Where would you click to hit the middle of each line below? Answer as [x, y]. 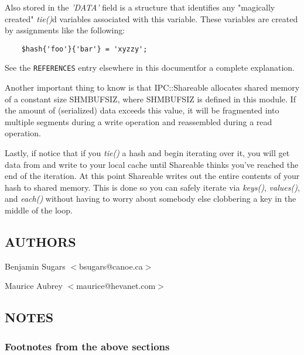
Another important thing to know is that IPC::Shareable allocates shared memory [152, 87]
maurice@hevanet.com [116, 286]
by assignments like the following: [65, 30]
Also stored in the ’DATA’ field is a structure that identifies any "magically [140, 7]
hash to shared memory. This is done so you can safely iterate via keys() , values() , [152, 187]
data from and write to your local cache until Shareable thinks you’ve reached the [152, 164]
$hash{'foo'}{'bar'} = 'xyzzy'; [84, 49]
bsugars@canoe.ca [111, 266]
